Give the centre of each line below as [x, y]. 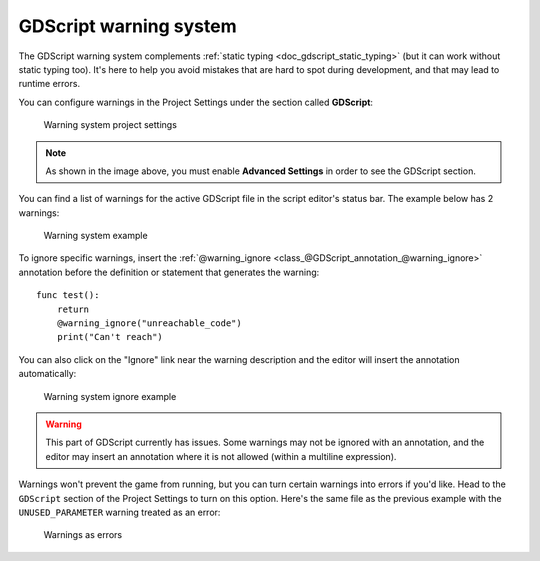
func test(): [68, 295]
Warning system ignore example [110, 396]
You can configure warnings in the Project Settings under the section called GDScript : [196, 102]
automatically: [47, 374]
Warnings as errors [83, 535]
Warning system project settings [110, 125]
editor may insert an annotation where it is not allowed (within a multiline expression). [221, 456]
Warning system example [96, 236]
